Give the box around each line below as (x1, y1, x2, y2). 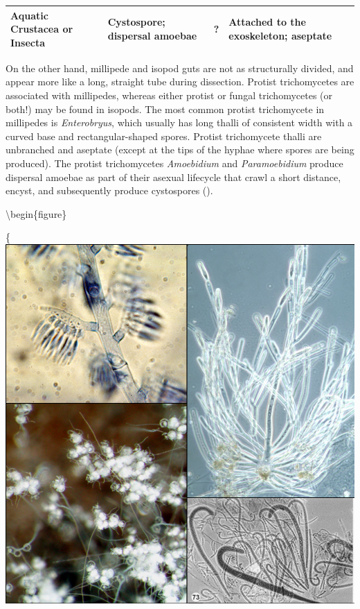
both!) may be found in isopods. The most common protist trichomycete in (6, 101, 325, 116)
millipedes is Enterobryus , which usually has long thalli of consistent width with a (6, 115, 353, 130)
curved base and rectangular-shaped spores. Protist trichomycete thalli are (6, 128, 322, 143)
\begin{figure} (6, 206, 67, 221)
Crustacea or (10, 22, 73, 36)
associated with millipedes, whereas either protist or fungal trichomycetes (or (6, 87, 333, 102)
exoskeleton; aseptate (228, 28, 332, 42)
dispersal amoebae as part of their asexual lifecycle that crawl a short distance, (6, 169, 341, 184)
